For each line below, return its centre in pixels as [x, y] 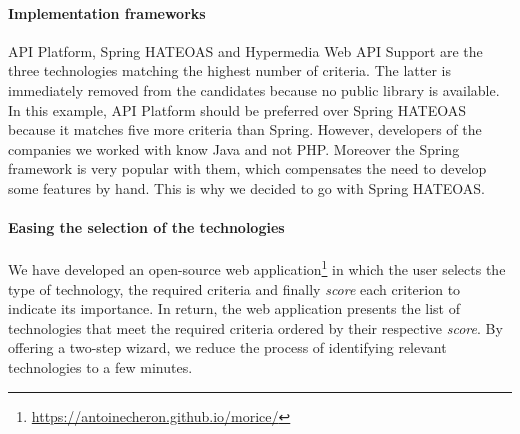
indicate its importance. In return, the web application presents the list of [234, 308]
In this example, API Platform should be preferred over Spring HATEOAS [237, 109]
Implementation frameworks [107, 12]
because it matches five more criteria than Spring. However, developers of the [245, 129]
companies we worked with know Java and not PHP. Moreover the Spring [234, 148]
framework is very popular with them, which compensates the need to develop [247, 168]
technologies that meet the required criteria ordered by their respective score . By [255, 327]
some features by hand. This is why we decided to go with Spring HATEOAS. [246, 187]
